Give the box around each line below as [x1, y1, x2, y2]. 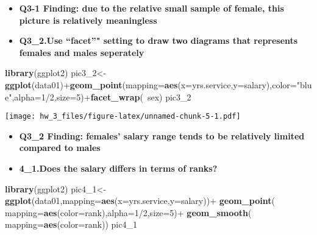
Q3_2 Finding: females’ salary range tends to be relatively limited [19, 129, 305, 142]
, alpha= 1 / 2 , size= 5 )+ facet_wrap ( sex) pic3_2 [12, 90, 191, 103]
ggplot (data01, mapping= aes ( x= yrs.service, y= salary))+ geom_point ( [5, 194, 275, 207]
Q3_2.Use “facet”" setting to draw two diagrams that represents [19, 34, 298, 47]
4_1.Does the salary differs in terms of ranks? [19, 162, 218, 174]
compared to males [19, 141, 101, 154]
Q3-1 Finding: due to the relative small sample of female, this [19, 2, 284, 14]
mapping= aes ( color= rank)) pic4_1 [5, 218, 137, 231]
